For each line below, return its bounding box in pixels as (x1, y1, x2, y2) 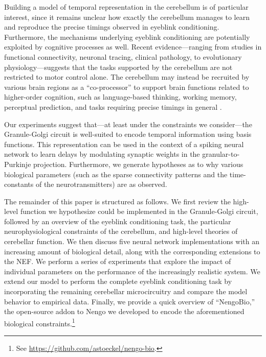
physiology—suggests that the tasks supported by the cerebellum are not (4, 61, 233, 72)
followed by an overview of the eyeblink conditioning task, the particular (4, 216, 231, 226)
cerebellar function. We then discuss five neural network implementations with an (4, 236, 260, 247)
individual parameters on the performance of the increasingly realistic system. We (4, 266, 260, 276)
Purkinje (4, 158, 31, 169)
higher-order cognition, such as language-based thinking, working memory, (4, 91, 237, 102)
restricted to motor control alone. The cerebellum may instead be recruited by (4, 72, 250, 82)
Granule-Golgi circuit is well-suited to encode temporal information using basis (4, 129, 252, 139)
